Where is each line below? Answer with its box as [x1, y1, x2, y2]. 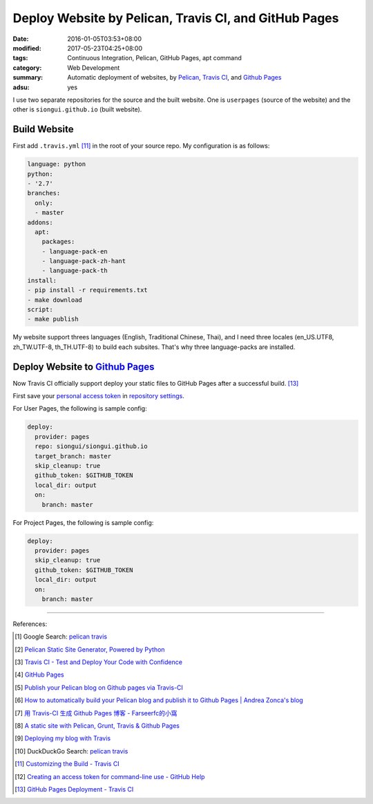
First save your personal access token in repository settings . [12, 392, 184, 400]
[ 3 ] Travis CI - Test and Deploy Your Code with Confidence [15, 658, 183, 666]
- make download [27, 296, 83, 304]
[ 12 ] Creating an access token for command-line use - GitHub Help [15, 772, 205, 780]
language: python [27, 160, 86, 168]
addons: [27, 218, 53, 226]
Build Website [12, 123, 74, 135]
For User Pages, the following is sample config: [12, 404, 148, 413]
